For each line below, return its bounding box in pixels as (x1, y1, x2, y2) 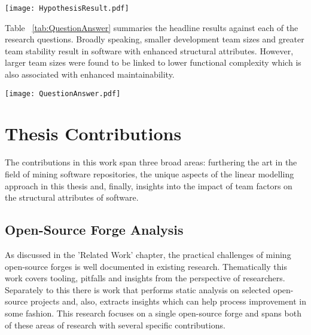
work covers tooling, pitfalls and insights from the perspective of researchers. (5, 272, 285, 284)
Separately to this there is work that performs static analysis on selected (5, 283, 271, 296)
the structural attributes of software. (5, 191, 139, 204)
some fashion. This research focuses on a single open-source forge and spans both (5, 306, 301, 319)
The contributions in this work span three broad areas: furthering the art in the (5, 156, 297, 168)
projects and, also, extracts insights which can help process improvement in (30, 295, 306, 308)
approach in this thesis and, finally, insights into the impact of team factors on (5, 179, 292, 192)
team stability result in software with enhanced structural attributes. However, (5, 44, 294, 57)
